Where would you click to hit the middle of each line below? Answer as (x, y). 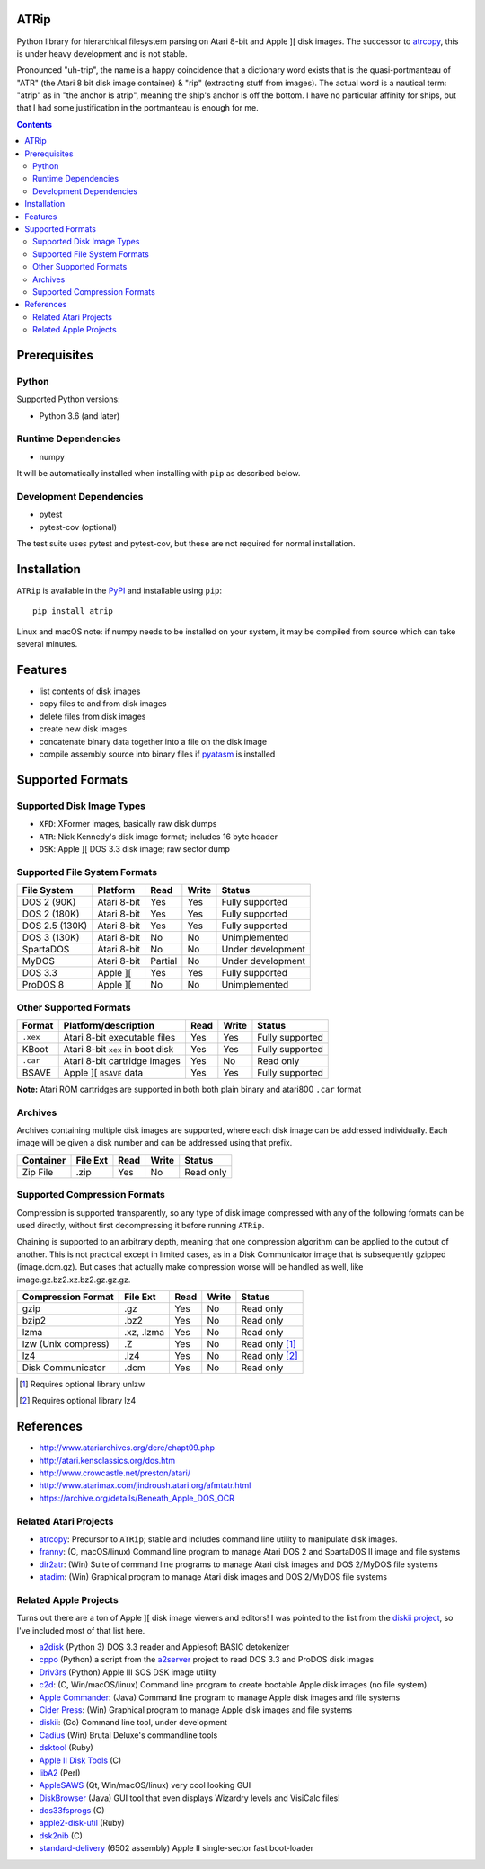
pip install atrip (73, 611)
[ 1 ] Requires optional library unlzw (82, 1384)
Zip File (38, 1172)
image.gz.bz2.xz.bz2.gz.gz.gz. (74, 1280)
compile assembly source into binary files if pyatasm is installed (157, 754)
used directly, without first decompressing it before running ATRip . (141, 1225)
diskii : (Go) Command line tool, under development (133, 1723)
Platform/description (109, 1025)
